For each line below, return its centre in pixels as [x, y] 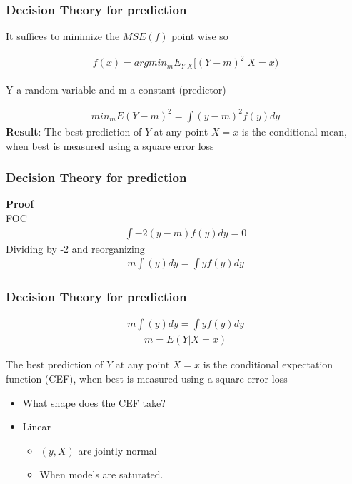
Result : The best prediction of [74, 131]
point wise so [200, 36]
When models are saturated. [101, 474]
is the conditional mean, [294, 131]
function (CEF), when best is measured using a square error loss [147, 379]
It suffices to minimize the [63, 36]
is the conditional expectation [268, 364]
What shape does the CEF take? [94, 402]
